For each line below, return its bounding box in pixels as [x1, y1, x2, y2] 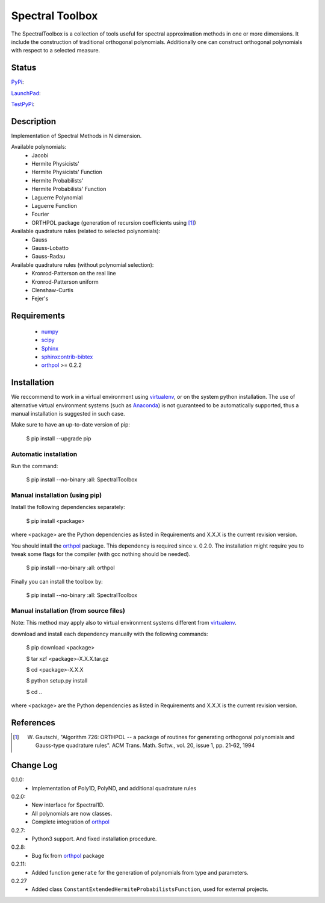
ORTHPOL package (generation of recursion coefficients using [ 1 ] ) [31, 219, 197, 226]
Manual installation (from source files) [11, 606, 126, 614]
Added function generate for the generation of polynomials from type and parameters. [31, 869, 249, 876]
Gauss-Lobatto [31, 245, 69, 251]
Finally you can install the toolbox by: [11, 578, 104, 585]
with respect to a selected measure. [11, 47, 101, 54]
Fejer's [31, 295, 49, 302]
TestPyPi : [11, 101, 35, 108]
